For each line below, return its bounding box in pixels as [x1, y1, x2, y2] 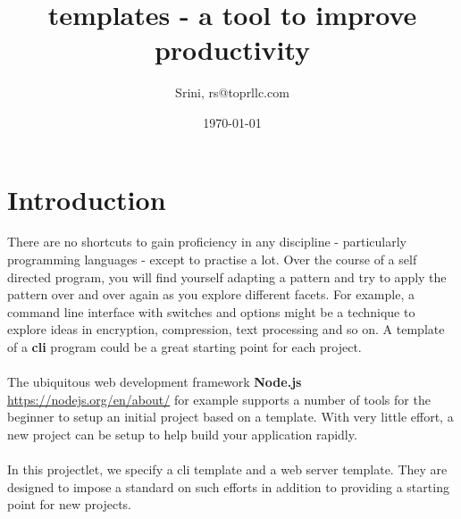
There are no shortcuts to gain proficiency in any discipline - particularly [7, 232, 407, 251]
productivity [154, 31, 311, 68]
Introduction [7, 180, 166, 217]
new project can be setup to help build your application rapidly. [7, 424, 357, 443]
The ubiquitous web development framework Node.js [7, 373, 302, 391]
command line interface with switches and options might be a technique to [7, 302, 415, 321]
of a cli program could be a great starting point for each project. [7, 338, 362, 356]
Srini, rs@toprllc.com [175, 83, 289, 102]
